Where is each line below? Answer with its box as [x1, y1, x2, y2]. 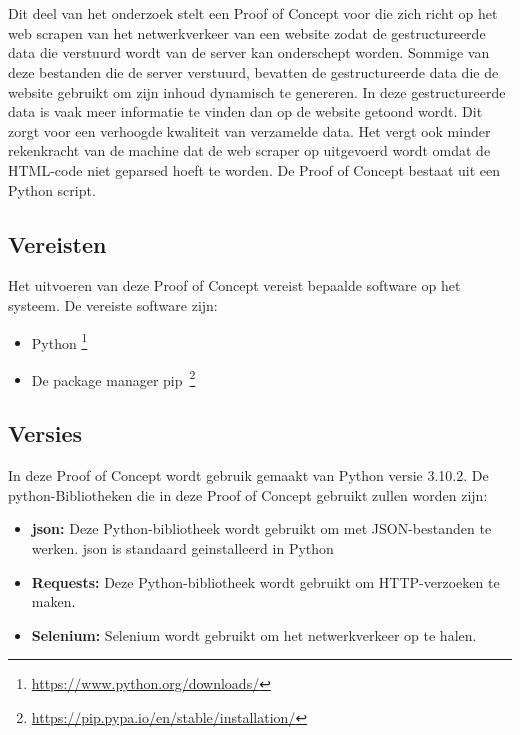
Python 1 [31, 329, 88, 353]
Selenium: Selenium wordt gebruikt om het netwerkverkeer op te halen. [31, 624, 477, 645]
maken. [31, 591, 76, 612]
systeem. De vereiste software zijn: [8, 294, 218, 315]
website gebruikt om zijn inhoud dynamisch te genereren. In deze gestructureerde [8, 81, 506, 102]
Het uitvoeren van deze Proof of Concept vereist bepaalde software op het [8, 275, 461, 296]
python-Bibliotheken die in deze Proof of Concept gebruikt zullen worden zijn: [8, 484, 488, 505]
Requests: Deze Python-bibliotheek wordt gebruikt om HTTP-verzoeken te [31, 571, 500, 592]
